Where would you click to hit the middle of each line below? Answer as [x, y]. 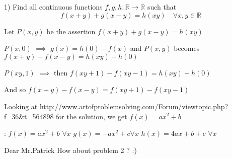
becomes [187, 48]
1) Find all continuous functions [53, 7]
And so [15, 89]
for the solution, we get [92, 116]
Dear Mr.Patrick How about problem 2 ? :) [70, 150]
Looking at [21, 106]
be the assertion [71, 31]
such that [162, 7]
